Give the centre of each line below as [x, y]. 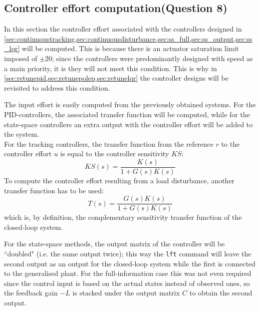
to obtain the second [221, 293]
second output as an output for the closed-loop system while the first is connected [130, 263]
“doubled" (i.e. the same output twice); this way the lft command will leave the [128, 254]
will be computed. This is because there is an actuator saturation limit [130, 48]
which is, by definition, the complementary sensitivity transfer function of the [123, 217]
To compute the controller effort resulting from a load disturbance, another [119, 180]
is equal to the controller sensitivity [115, 153]
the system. [22, 134]
